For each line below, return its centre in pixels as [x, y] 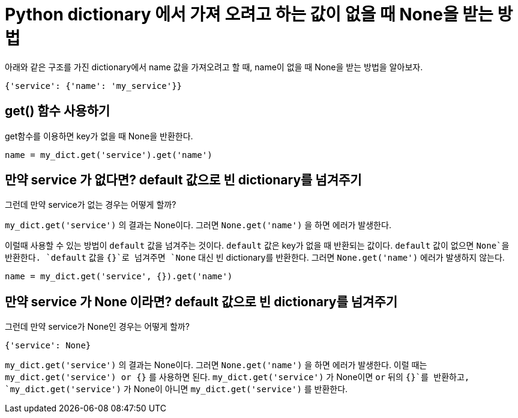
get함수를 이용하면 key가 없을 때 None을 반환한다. [99, 136]
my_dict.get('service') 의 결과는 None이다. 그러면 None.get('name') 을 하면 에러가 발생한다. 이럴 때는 [216, 365]
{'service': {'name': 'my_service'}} [94, 86]
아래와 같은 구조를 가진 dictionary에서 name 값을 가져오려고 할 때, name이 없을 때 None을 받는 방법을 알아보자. [214, 67]
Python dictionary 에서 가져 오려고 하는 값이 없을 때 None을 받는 [249, 14]
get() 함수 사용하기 [58, 111]
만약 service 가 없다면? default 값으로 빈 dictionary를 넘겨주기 [183, 180]
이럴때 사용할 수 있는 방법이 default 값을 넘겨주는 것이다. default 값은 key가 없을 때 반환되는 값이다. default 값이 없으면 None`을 [257, 246]
